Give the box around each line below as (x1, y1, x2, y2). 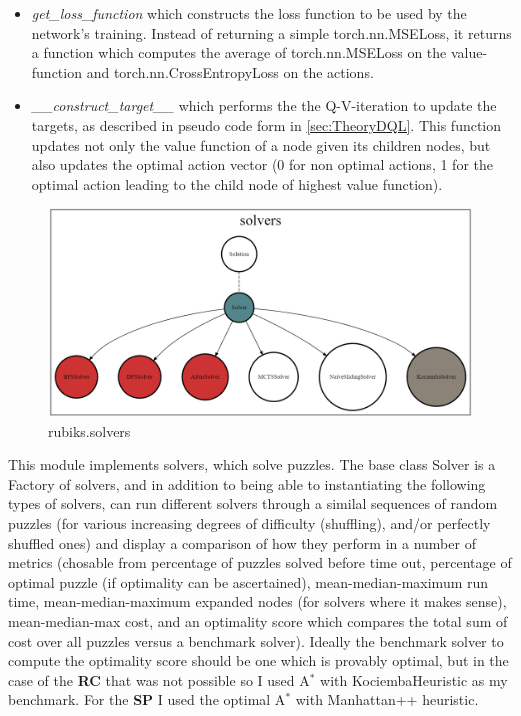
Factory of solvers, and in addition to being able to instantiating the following (8, 473, 486, 494)
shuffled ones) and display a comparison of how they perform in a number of (8, 532, 476, 553)
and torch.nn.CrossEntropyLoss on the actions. (86, 61, 374, 82)
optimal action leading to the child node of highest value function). (31, 173, 443, 194)
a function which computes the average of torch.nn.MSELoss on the (31, 42, 447, 63)
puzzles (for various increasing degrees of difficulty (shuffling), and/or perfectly (8, 513, 491, 533)
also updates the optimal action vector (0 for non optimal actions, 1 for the (31, 154, 493, 175)
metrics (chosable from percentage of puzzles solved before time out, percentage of (8, 552, 512, 573)
